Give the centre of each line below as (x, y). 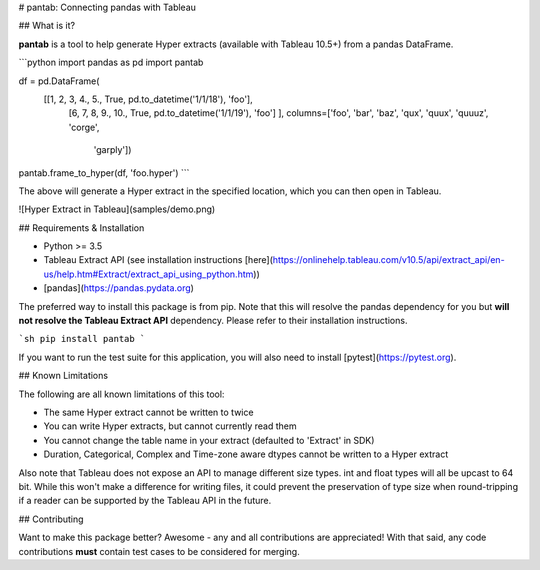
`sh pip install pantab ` (82, 339)
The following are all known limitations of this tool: (121, 394)
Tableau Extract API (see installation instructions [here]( (158, 260)
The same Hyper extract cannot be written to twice (148, 412)
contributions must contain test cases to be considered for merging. (159, 551)
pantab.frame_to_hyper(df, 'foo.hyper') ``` (104, 172)
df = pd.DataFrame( (59, 81)
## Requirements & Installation (81, 227)
